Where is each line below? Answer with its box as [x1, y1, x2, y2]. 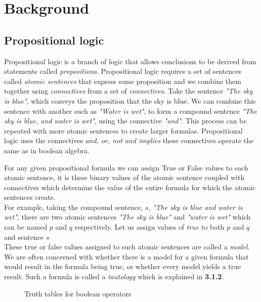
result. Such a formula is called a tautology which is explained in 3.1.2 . [4, 271, 224, 282]
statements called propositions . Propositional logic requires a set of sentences [4, 66, 242, 76]
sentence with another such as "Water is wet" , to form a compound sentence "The [4, 105, 257, 116]
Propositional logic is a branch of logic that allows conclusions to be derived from [4, 56, 256, 66]
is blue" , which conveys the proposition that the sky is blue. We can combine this [4, 95, 256, 106]
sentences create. [4, 192, 56, 202]
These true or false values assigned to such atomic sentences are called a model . [4, 241, 250, 252]
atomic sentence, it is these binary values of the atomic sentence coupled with [4, 172, 245, 183]
